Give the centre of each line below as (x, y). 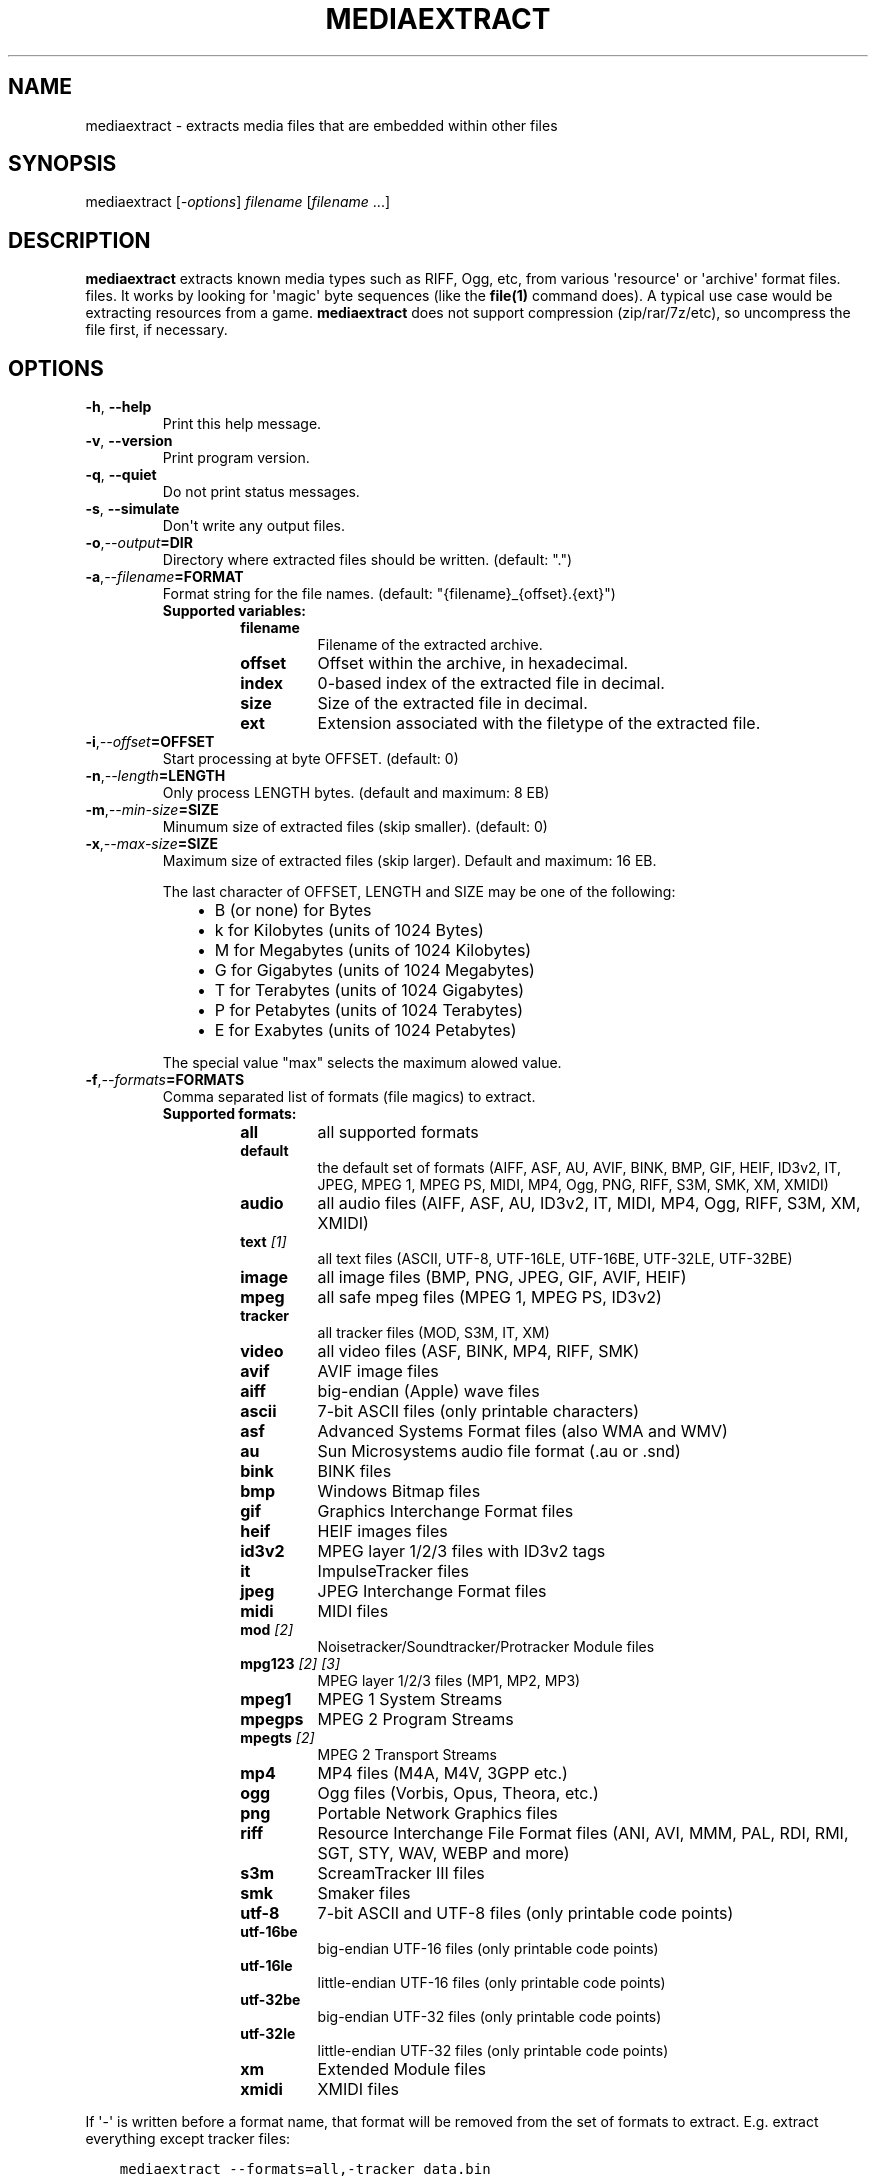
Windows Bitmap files (399, 1491)
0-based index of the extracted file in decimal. (491, 683)
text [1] (263, 1242)
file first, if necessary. (156, 330)
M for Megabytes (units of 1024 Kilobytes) (373, 950)
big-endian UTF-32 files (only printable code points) (489, 2017)
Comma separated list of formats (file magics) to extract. (349, 1097)
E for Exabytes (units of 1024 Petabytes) (365, 1030)
